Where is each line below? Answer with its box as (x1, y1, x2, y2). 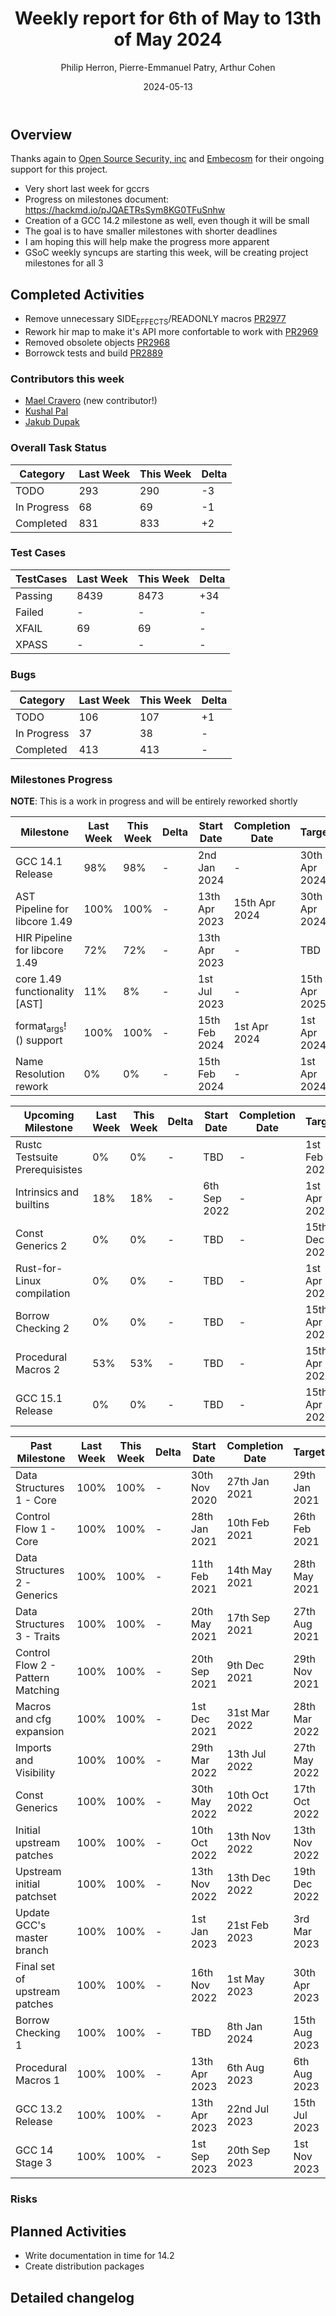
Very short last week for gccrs (24, 183, 150, 195)
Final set (15, 1960, 55, 1974)
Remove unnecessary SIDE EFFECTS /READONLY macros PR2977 (24, 313, 287, 327)
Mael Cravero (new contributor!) (24, 395, 158, 407)
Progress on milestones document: (24, 193, 170, 206)
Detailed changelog (10, 2289, 135, 2306)
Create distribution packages (24, 2260, 145, 2272)
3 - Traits (15, 1630, 61, 1644)
